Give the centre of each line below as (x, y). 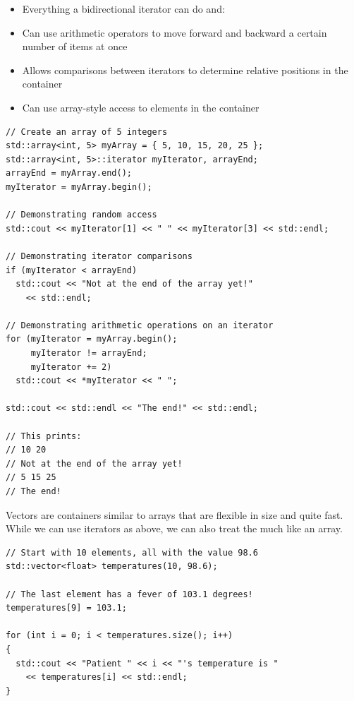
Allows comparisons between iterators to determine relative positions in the (185, 70)
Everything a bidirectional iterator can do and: (123, 8)
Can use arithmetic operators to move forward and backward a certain (175, 32)
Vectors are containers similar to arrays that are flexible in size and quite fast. (175, 514)
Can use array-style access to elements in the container (141, 107)
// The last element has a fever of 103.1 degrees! (129, 594)
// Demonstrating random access (81, 215)
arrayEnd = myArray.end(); (69, 173)
